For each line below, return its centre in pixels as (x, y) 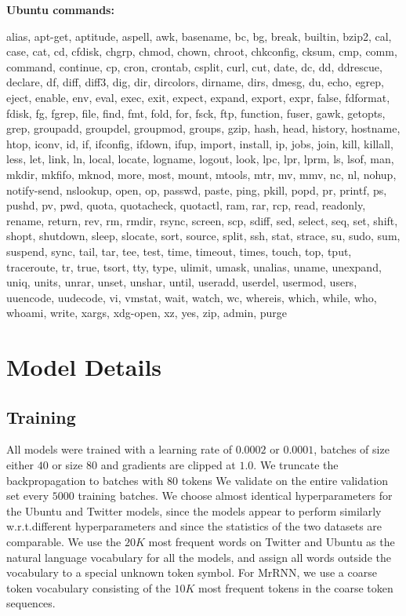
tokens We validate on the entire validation (285, 480)
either (20, 465)
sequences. (31, 603)
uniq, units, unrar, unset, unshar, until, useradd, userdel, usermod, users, (182, 282)
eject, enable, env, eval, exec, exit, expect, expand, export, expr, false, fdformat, (198, 97)
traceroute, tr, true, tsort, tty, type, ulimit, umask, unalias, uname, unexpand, (194, 266)
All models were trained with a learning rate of (120, 449)
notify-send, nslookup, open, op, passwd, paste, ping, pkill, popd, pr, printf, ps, (197, 190)
